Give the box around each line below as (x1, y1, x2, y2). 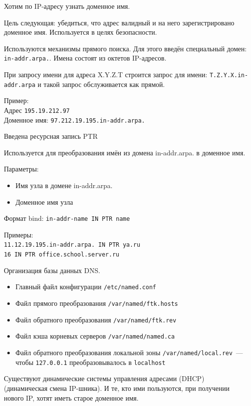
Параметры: (4, 164, 39, 174)
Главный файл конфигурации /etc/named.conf (15, 281, 156, 292)
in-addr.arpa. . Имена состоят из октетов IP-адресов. (4, 53, 167, 63)
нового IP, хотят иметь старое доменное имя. (4, 392, 139, 403)
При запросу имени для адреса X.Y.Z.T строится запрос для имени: (4, 69, 208, 80)
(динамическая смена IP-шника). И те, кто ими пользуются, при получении (4, 383, 230, 393)
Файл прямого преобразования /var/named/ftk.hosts (15, 298, 178, 308)
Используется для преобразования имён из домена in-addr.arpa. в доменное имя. (4, 147, 246, 157)
